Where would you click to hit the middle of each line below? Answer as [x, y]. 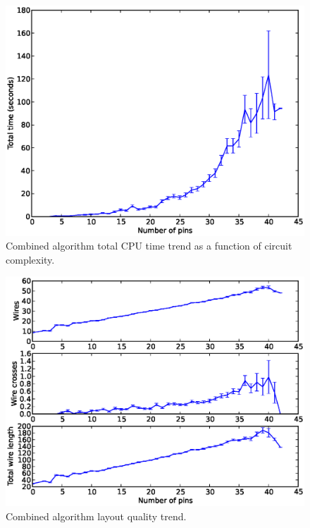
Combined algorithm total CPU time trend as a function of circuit [149, 246]
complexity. [30, 259]
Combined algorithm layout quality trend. [96, 516]
